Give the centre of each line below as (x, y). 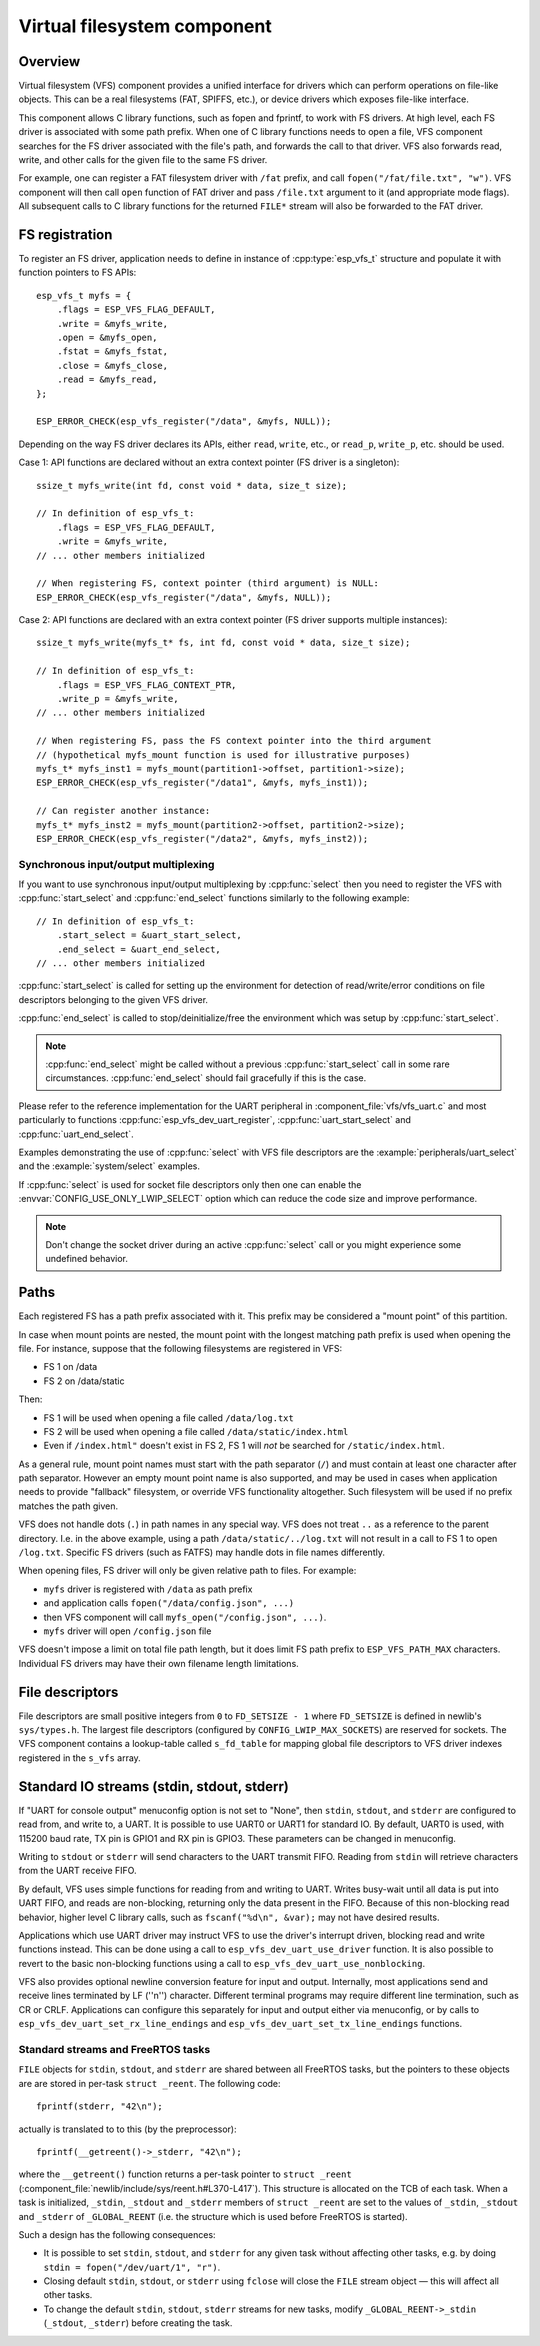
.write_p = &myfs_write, (117, 699)
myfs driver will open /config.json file (127, 1631)
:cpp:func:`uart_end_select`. (76, 1134)
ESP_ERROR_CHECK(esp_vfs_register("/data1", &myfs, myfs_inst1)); (202, 783)
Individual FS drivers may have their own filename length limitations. (158, 1663)
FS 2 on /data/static (84, 1381)
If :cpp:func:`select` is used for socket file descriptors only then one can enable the (190, 1184)
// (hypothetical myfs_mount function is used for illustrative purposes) (223, 754)
